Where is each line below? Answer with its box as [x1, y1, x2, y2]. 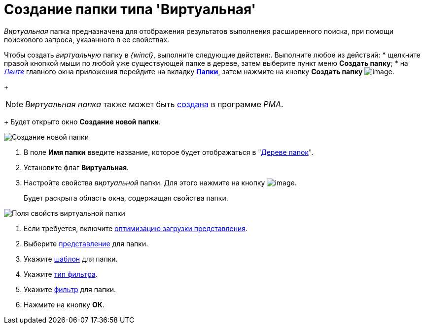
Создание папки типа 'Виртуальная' [4, 1, 256, 18]
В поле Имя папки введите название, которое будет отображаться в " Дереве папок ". [24, 148, 314, 156]
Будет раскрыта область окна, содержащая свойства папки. [24, 193, 228, 202]
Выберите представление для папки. [24, 239, 148, 248]
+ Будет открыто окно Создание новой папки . [4, 117, 161, 126]
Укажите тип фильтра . [24, 269, 98, 278]
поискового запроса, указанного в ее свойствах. [4, 35, 170, 44]
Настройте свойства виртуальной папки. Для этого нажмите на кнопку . [24, 178, 297, 187]
